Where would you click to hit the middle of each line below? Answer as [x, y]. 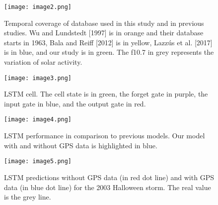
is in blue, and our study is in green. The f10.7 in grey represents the [109, 52]
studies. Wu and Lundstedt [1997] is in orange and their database [104, 33]
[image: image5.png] [38, 161]
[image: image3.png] [38, 78]
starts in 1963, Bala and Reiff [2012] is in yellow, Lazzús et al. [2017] [108, 42]
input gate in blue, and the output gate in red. [75, 103]
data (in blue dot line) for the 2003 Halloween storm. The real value [108, 187]
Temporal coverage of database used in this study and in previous [104, 23]
